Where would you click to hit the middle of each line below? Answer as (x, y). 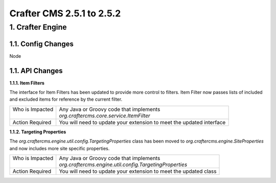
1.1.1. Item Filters (27, 83)
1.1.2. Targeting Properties (38, 132)
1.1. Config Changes (41, 44)
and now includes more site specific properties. (60, 148)
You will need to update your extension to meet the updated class (138, 171)
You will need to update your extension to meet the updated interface (142, 122)
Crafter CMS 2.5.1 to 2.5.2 (65, 13)
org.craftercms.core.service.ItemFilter (105, 116)
